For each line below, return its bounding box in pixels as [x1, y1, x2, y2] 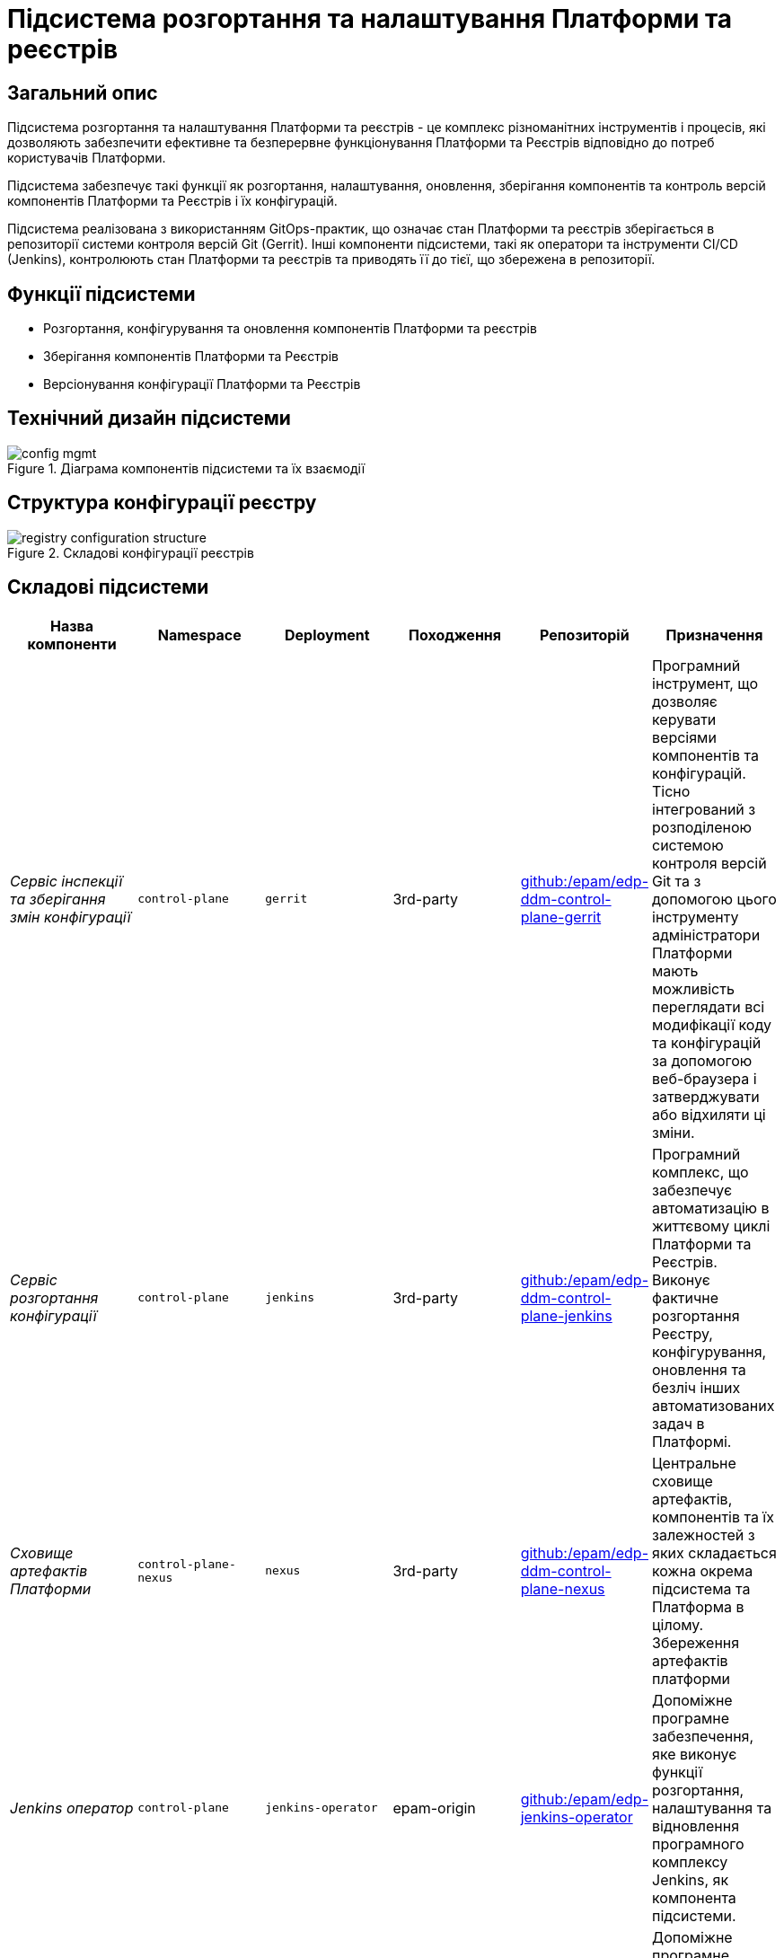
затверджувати [652, 1087, 760, 1106]
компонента [652, 1888, 736, 1907]
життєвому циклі [652, 1216, 771, 1235]
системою [652, 835, 724, 854]
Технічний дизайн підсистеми [7, 407, 291, 430]
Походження [409, 625, 501, 644]
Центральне [652, 1453, 736, 1472]
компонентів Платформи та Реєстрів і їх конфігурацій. [7, 193, 338, 209]
